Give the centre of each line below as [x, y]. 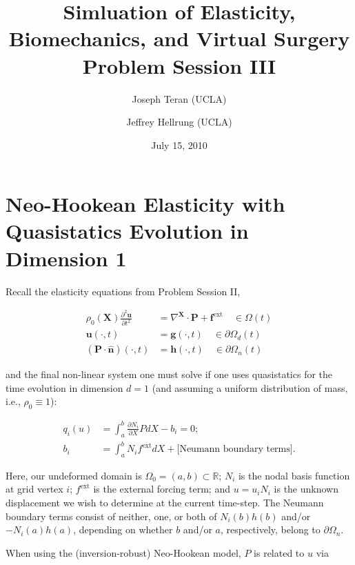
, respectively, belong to [270, 529]
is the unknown [306, 489]
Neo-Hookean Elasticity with [145, 204]
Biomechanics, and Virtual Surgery [179, 38]
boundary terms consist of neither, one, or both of [111, 516]
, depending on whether [123, 529]
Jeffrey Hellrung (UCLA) [179, 122]
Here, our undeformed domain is [74, 475]
